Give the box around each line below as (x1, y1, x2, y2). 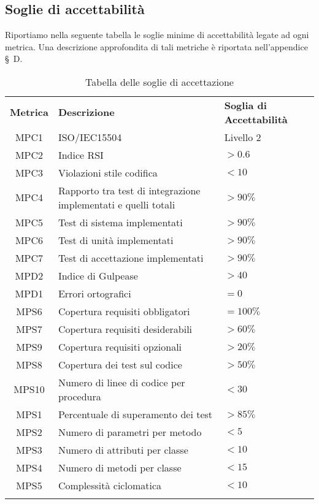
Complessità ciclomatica (58, 478, 162, 492)
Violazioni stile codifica (58, 165, 158, 180)
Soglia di (224, 97, 267, 112)
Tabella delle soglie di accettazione (85, 74, 234, 89)
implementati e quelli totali (58, 197, 175, 212)
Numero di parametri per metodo (58, 424, 202, 439)
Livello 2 (224, 129, 261, 144)
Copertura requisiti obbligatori (58, 304, 190, 318)
